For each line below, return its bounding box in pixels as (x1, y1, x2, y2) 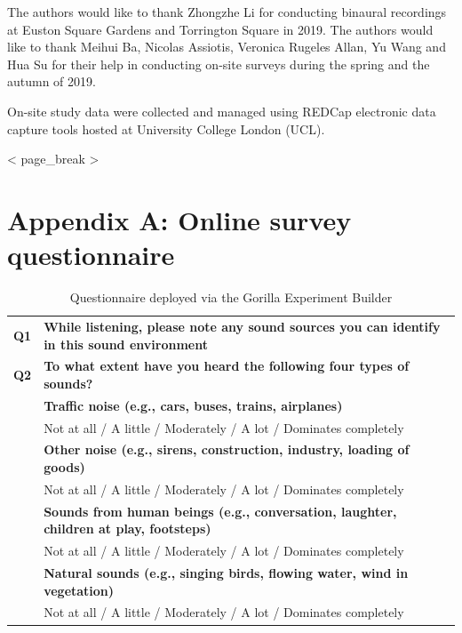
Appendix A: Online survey (7, 201, 352, 237)
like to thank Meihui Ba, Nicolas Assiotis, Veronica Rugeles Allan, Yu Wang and (7, 37, 446, 56)
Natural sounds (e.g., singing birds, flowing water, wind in (44, 564, 409, 582)
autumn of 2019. (7, 72, 96, 91)
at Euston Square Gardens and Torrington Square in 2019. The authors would (7, 20, 434, 38)
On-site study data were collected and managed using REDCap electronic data (7, 101, 436, 120)
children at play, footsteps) (44, 519, 211, 538)
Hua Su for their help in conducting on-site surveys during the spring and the (7, 54, 430, 73)
